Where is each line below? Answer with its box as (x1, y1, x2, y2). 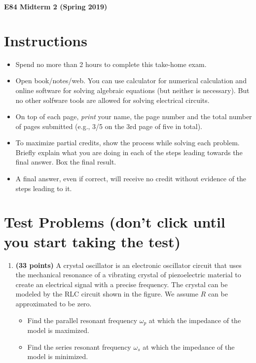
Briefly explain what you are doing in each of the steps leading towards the (15, 147, 243, 157)
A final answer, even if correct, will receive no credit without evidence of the (15, 173, 247, 184)
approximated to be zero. (15, 298, 92, 308)
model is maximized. (27, 325, 89, 335)
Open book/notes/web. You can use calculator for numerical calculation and (15, 75, 247, 86)
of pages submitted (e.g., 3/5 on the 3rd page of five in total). (15, 121, 202, 131)
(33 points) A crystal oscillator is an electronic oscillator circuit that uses (15, 260, 242, 270)
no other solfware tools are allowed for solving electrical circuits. (15, 95, 210, 105)
